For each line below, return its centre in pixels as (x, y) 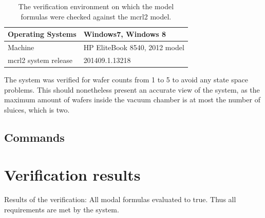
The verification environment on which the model (96, 6)
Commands (34, 137)
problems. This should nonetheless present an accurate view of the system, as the (132, 89)
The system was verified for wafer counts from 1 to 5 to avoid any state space (126, 79)
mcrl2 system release (40, 60)
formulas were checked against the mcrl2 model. (96, 16)
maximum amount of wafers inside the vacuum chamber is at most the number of (132, 100)
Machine (21, 47)
